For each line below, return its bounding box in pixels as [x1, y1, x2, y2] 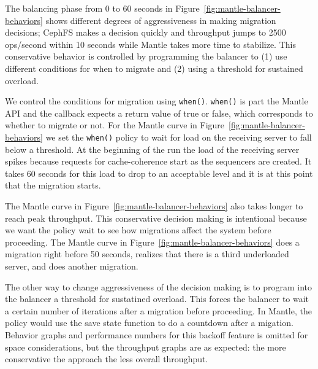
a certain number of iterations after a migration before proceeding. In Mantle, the [5, 304, 312, 317]
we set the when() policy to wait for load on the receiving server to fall [45, 131, 312, 143]
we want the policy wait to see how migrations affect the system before [5, 223, 271, 236]
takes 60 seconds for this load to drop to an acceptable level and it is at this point [5, 166, 313, 179]
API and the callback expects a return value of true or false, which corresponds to [5, 106, 313, 119]
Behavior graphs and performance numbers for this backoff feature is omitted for [5, 328, 308, 341]
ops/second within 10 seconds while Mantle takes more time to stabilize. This [5, 37, 296, 50]
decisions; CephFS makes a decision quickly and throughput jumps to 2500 [5, 26, 286, 39]
